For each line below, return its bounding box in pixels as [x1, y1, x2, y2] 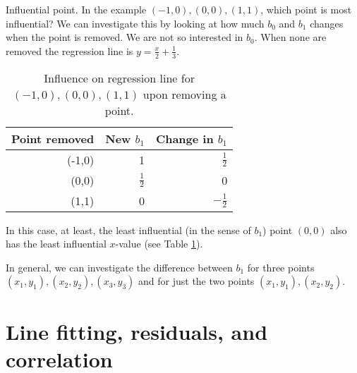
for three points [247, 259, 315, 274]
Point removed [11, 130, 95, 147]
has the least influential [6, 236, 107, 251]
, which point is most [260, 2, 352, 16]
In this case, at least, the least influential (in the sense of [6, 222, 251, 237]
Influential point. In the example [6, 2, 147, 16]
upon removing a [143, 85, 226, 102]
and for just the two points [138, 274, 255, 288]
